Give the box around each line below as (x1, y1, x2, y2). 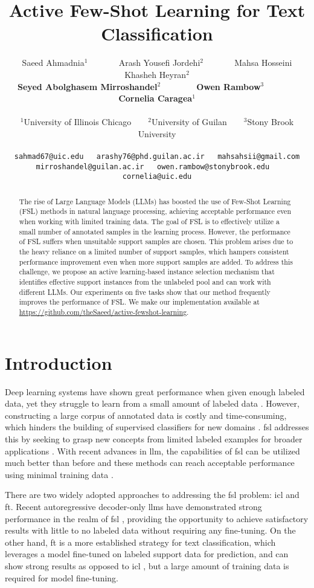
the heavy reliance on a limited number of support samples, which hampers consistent (19, 247, 289, 257)
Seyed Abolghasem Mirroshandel (18, 80, 158, 92)
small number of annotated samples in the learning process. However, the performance (19, 226, 290, 236)
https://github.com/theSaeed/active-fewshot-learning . (19, 307, 189, 317)
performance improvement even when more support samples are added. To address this (19, 256, 293, 267)
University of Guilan (152, 115, 227, 128)
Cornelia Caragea (118, 92, 193, 105)
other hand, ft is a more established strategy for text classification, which (5, 535, 276, 548)
